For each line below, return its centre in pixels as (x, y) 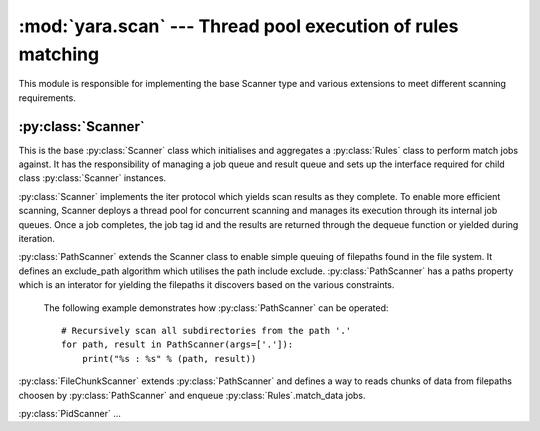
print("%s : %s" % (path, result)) (169, 358)
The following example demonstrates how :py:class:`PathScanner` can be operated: (216, 307)
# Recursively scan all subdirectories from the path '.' (206, 330)
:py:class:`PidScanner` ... (70, 413)
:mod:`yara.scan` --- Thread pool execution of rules (238, 26)
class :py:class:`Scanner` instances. (92, 178)
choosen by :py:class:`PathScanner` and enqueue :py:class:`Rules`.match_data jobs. (192, 395)
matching (59, 54)
